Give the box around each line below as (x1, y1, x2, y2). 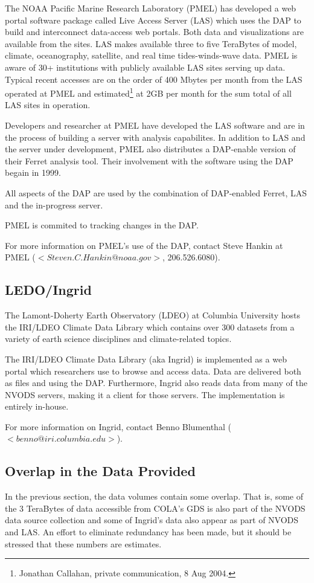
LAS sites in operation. (5, 98, 91, 111)
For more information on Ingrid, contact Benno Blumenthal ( (5, 420, 231, 433)
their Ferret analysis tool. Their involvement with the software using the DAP (5, 154, 293, 167)
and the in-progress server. (5, 198, 103, 211)
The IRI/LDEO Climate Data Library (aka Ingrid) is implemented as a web (5, 352, 287, 365)
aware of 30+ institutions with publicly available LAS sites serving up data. (5, 60, 286, 73)
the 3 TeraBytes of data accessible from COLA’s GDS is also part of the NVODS (5, 501, 306, 514)
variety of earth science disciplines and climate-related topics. (5, 332, 232, 345)
